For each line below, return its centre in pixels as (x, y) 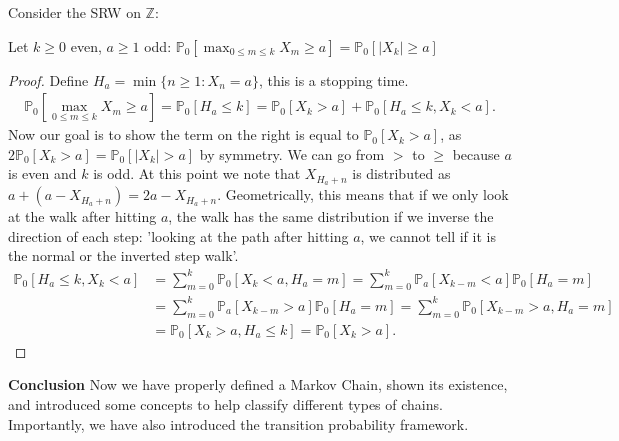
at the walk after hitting (82, 216)
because (476, 153)
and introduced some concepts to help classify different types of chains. (225, 403)
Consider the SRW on (74, 12)
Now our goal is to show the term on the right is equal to (183, 134)
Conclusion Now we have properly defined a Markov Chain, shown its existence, (258, 384)
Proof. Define (48, 79)
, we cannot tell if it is (428, 235)
